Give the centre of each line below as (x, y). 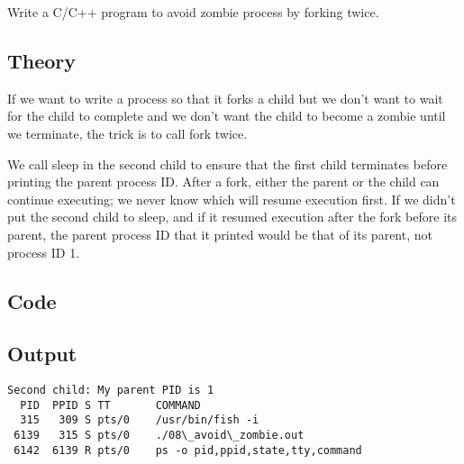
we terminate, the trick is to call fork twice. (127, 133)
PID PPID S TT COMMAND (110, 405)
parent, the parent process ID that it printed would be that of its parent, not (220, 234)
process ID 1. (44, 252)
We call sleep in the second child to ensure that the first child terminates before (227, 164)
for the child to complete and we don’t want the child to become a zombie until (227, 116)
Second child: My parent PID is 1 (111, 391)
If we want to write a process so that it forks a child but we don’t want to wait (225, 98)
